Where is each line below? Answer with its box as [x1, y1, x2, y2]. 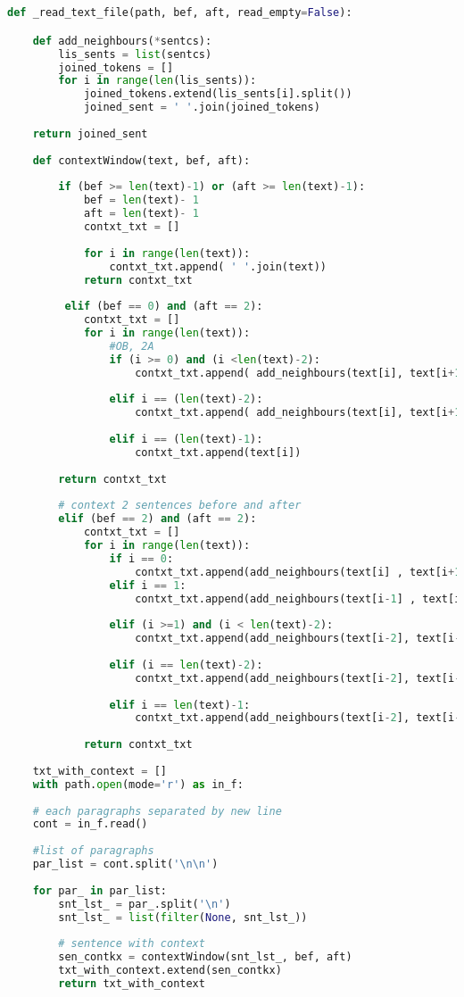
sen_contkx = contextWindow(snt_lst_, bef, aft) [58, 951, 352, 964]
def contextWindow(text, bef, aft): [32, 154, 251, 167]
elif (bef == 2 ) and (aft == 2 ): [58, 512, 257, 526]
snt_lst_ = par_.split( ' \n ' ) [58, 897, 231, 910]
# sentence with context [58, 937, 205, 951]
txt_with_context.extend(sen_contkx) [58, 964, 282, 977]
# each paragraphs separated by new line [32, 804, 282, 818]
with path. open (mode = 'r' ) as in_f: [32, 777, 244, 791]
